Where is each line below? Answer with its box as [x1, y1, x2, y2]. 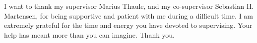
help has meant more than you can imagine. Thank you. [4, 29, 175, 40]
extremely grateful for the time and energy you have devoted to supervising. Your [4, 20, 253, 30]
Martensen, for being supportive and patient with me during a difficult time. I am [4, 10, 254, 21]
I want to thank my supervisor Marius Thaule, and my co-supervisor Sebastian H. [4, 1, 254, 11]
